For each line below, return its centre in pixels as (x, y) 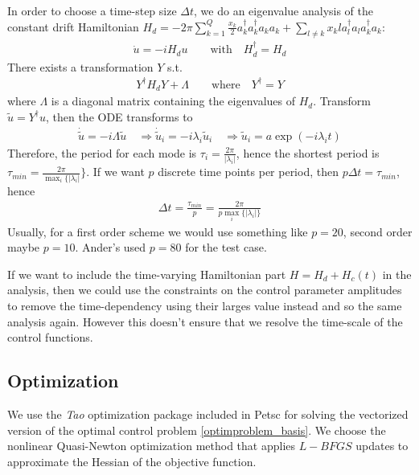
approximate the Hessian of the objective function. (132, 461)
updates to (382, 446)
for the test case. (226, 247)
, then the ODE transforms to (119, 116)
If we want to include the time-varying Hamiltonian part (147, 274)
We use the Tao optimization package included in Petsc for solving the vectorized (208, 414)
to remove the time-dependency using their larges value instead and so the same (205, 305)
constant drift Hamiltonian (73, 26)
